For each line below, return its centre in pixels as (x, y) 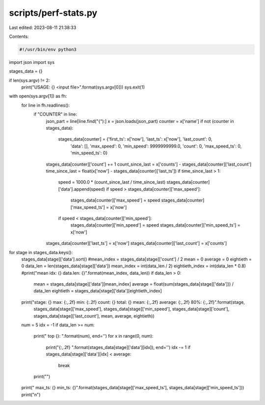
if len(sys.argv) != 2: (29, 80)
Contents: (19, 36)
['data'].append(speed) (82, 189)
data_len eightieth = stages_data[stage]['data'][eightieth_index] (98, 291)
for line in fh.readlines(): (46, 105)
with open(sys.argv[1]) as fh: (38, 96)
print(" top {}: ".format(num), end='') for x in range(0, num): (93, 336)
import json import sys (32, 62)
